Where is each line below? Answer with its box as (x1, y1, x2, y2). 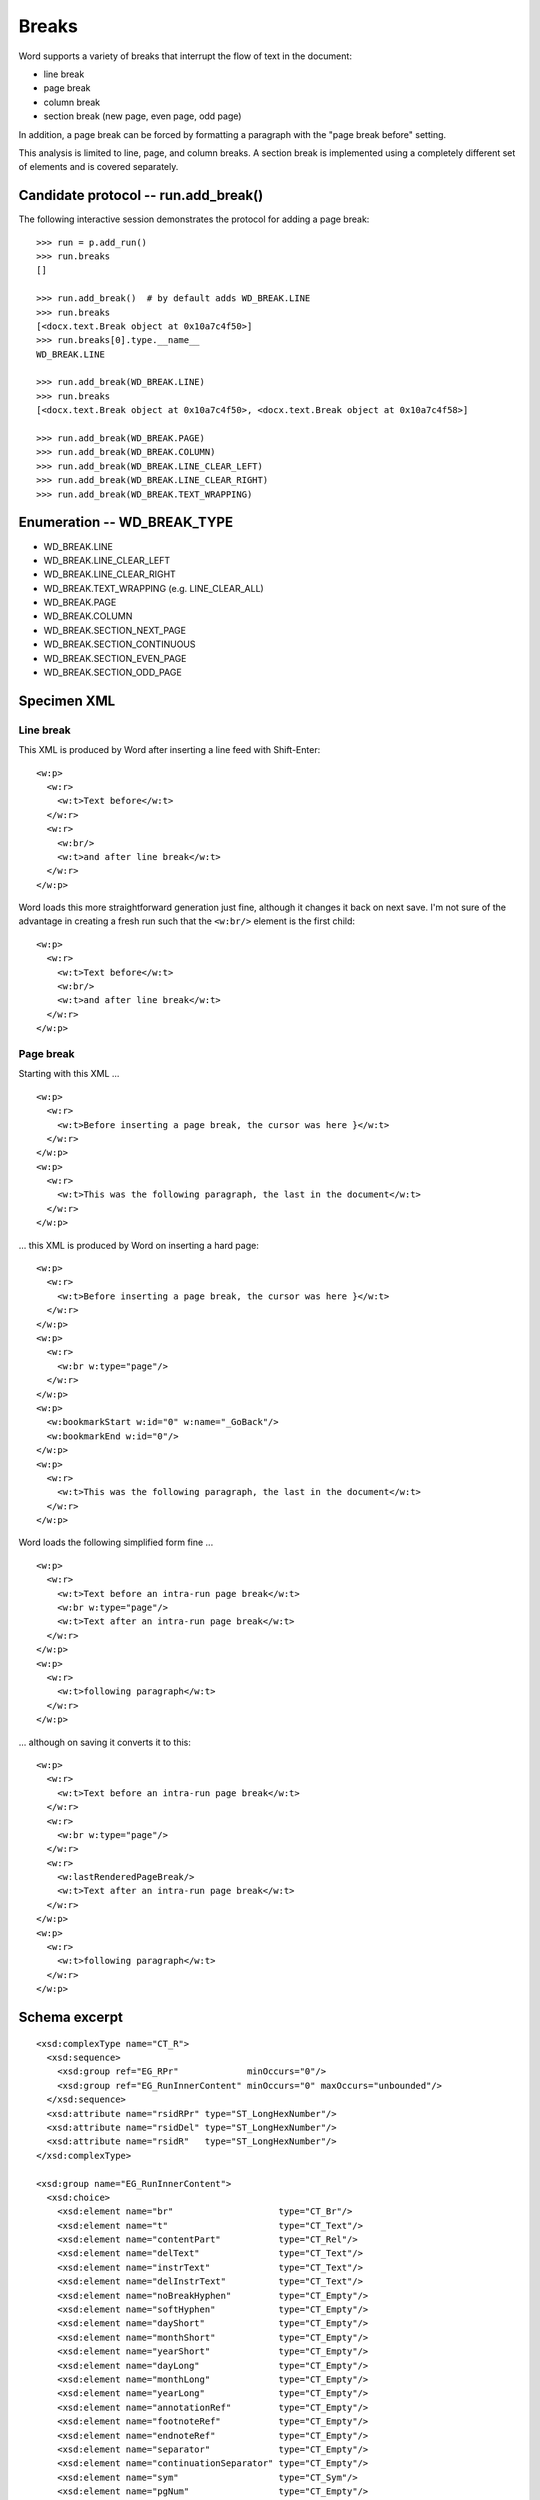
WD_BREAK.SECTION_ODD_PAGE (43, 666, 182, 679)
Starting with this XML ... (18, 1068, 120, 1080)
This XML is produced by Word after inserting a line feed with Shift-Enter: (18, 744, 321, 756)
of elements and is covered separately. (18, 161, 179, 173)
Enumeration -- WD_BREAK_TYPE (18, 514, 234, 531)
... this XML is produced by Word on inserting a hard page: (18, 1239, 259, 1251)
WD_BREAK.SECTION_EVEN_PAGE (43, 652, 187, 664)
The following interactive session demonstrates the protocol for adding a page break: (18, 213, 370, 225)
